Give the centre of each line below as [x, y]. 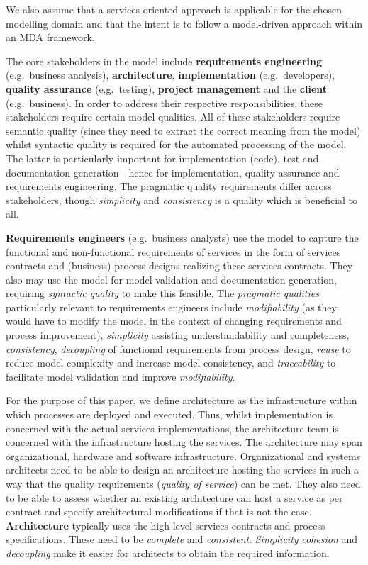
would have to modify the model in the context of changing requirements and [174, 321]
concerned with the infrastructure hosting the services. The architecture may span [184, 442]
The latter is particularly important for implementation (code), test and [162, 158]
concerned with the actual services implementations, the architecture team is [172, 428]
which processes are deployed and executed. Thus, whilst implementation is [169, 414]
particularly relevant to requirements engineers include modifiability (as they [171, 307]
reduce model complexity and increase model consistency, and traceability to [171, 363]
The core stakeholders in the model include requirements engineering [164, 61]
